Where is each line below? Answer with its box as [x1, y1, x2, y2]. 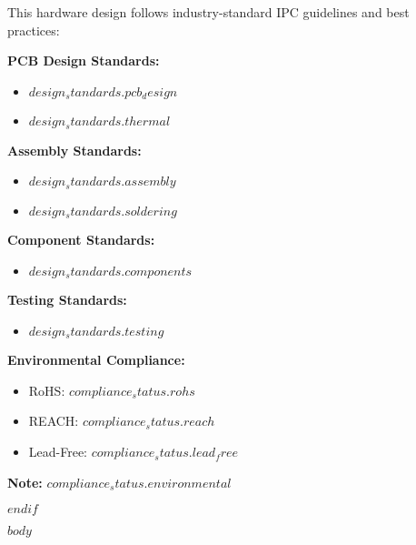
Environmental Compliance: [7, 350, 185, 369]
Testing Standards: [7, 290, 127, 309]
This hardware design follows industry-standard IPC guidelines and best [7, 3, 410, 21]
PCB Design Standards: [7, 51, 160, 70]
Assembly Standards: [7, 140, 142, 159]
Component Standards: [7, 230, 155, 249]
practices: [7, 20, 60, 39]
